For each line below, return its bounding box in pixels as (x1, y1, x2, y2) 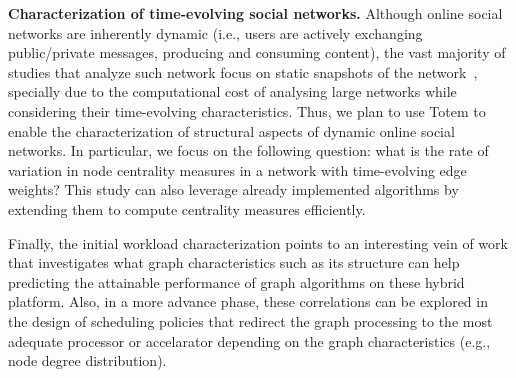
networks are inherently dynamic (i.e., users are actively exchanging (8, 22, 423, 43)
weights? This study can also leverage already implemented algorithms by (8, 179, 459, 200)
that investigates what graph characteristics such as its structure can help (8, 252, 460, 273)
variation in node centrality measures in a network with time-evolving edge (8, 159, 467, 180)
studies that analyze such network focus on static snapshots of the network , (8, 61, 478, 82)
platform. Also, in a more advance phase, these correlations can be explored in (8, 291, 488, 312)
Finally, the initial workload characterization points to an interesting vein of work (8, 232, 508, 253)
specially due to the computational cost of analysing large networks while (8, 81, 457, 102)
